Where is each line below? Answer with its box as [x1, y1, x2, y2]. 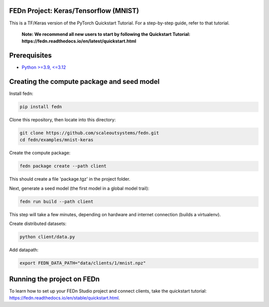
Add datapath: [9, 247, 39, 253]
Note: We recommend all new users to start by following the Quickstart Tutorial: [21, 31, 191, 37]
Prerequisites [9, 51, 52, 60]
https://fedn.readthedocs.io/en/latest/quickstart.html [21, 38, 136, 44]
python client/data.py [19, 234, 75, 240]
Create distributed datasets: [9, 221, 67, 227]
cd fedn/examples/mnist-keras [19, 137, 94, 143]
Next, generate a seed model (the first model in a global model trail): [9, 185, 149, 191]
